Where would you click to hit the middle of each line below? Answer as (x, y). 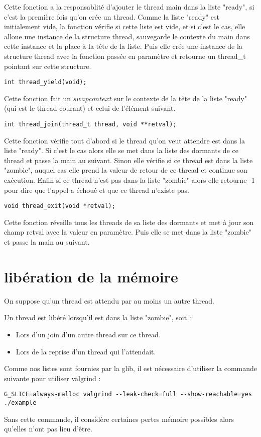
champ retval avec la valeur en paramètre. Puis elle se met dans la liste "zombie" (128, 232)
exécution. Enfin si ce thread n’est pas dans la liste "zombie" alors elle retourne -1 (129, 180)
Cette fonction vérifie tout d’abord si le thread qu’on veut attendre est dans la (124, 140)
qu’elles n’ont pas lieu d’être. (48, 429)
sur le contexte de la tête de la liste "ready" (180, 98)
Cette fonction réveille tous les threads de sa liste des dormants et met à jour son (129, 222)
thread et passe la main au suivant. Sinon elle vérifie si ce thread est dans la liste (128, 160)
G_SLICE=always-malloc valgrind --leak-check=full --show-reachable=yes (128, 394)
